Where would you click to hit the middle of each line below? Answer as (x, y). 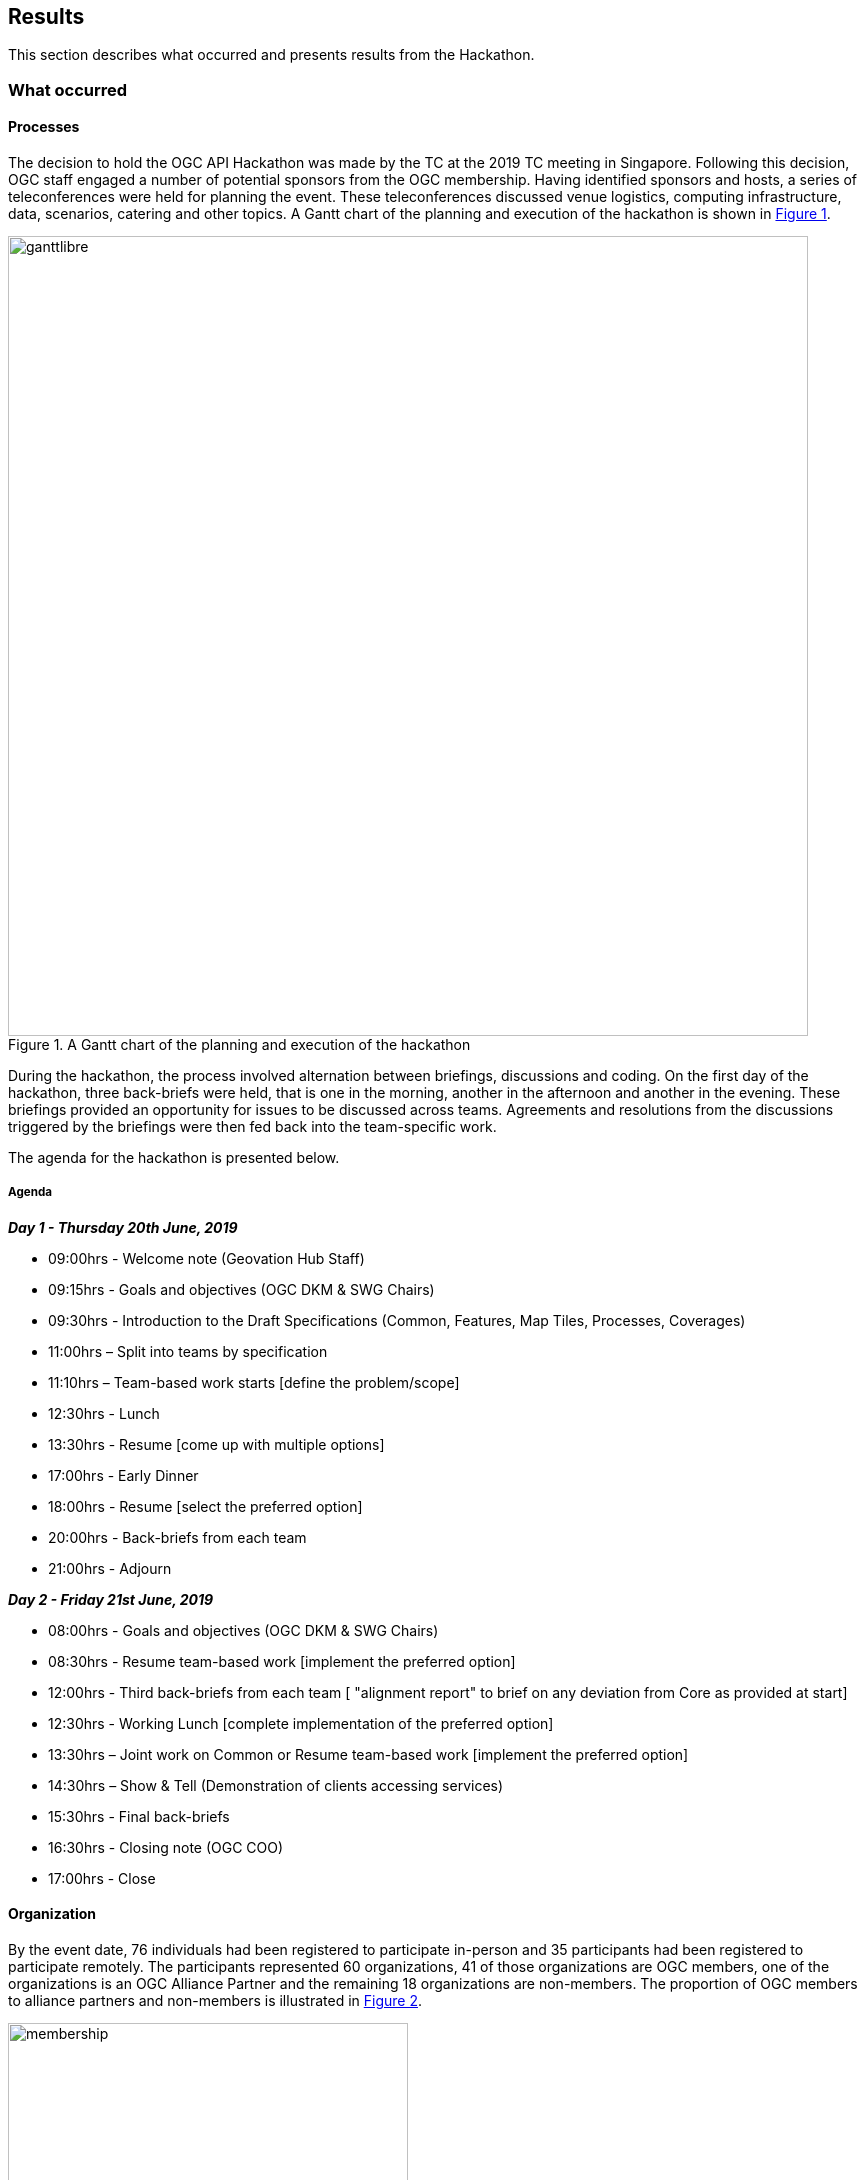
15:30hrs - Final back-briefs (139, 1816)
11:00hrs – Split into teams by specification (188, 1351)
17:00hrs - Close (102, 1878)
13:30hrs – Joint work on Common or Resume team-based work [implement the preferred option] (368, 1754)
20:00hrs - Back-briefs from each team (177, 1537)
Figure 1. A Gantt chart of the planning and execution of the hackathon (239, 1045)
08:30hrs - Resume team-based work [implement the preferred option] (282, 1661)
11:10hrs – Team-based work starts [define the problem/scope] (254, 1382)
